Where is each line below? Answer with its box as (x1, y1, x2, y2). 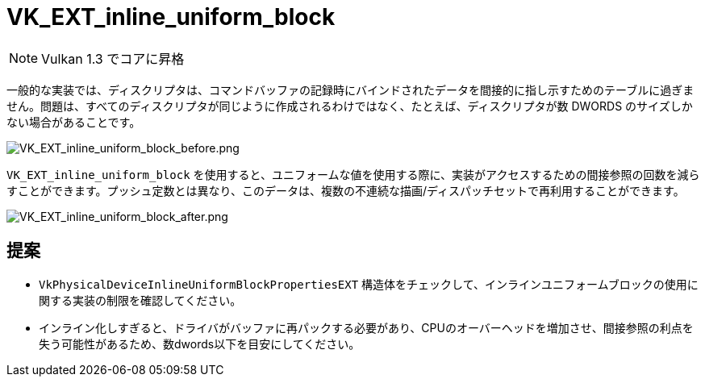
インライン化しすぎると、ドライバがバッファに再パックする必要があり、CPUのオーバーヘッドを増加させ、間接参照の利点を (39, 320, 694, 335)
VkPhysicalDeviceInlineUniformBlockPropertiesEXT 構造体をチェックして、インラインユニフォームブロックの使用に (39, 277, 699, 291)
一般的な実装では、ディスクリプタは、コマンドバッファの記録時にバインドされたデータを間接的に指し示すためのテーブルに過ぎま (6, 82, 695, 97)
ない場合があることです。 (6, 114, 141, 129)
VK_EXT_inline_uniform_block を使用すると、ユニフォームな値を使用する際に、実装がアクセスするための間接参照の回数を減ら (6, 167, 700, 181)
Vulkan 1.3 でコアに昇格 (41, 50, 185, 67)
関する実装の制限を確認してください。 (39, 293, 242, 307)
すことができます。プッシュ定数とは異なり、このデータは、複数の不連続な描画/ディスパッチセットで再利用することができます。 (6, 183, 685, 198)
